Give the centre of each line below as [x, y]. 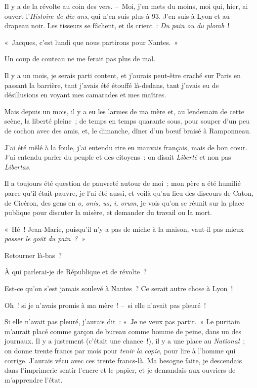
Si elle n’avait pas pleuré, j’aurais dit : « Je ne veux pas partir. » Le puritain [122, 322]
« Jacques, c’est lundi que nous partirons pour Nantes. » [91, 42]
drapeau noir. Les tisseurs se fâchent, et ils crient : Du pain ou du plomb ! [117, 25]
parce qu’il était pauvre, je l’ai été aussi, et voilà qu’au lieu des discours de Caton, [129, 193]
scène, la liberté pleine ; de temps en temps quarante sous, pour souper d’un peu [127, 121]
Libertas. [18, 166]
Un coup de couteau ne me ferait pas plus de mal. [80, 59]
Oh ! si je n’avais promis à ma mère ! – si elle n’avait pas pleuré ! [105, 305]
